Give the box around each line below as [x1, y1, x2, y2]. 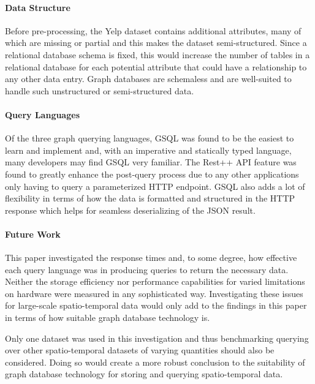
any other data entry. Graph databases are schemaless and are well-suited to [5, 72, 292, 85]
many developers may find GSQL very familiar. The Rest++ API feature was [5, 156, 297, 168]
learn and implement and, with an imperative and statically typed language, [5, 143, 292, 156]
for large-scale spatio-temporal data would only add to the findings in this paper [5, 299, 307, 312]
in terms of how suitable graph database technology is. [5, 311, 210, 324]
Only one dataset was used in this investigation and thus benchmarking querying [5, 331, 309, 344]
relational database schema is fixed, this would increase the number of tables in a [5, 48, 310, 61]
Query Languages [5, 108, 80, 121]
